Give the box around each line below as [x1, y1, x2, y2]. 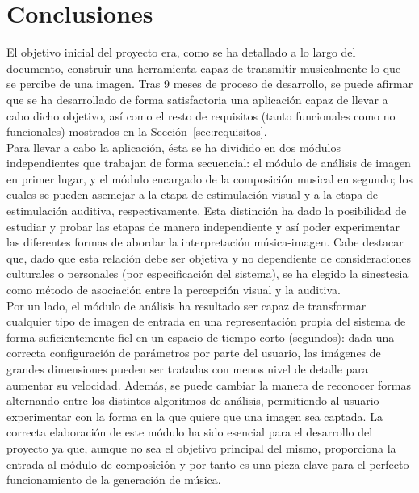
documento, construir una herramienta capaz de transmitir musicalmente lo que [6, 59, 401, 76]
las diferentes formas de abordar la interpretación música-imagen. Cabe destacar [6, 234, 404, 251]
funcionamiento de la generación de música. [6, 471, 221, 488]
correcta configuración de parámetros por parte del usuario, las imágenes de [6, 344, 381, 361]
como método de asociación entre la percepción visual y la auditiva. [6, 281, 341, 298]
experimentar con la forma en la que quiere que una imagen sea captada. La [6, 407, 383, 424]
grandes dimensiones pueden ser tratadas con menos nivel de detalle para [6, 360, 368, 377]
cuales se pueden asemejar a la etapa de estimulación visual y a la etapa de [6, 186, 379, 203]
